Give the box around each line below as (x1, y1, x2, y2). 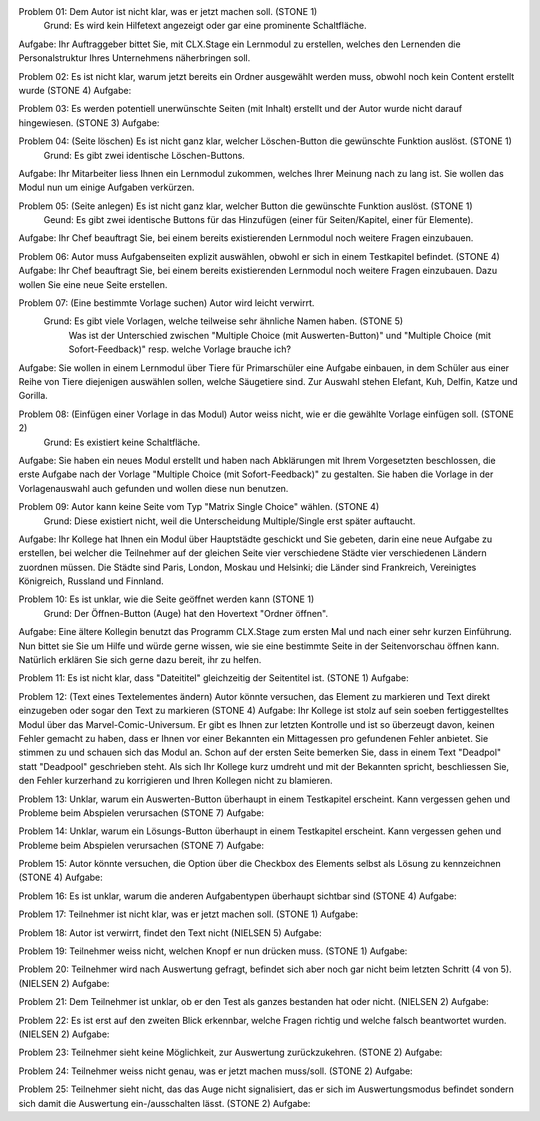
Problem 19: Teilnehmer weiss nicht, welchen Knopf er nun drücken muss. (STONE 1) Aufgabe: (18, 945, 408, 957)
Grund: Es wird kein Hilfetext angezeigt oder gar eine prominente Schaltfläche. (43, 20, 367, 32)
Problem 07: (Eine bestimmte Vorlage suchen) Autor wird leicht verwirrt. (18, 297, 315, 309)
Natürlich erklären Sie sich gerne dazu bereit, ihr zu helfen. (18, 654, 262, 666)
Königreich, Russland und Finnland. (18, 575, 164, 587)
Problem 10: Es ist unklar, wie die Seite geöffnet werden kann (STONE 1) (18, 593, 315, 605)
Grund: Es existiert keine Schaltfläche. (43, 436, 201, 448)
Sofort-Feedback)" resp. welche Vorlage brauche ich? (68, 343, 292, 355)
